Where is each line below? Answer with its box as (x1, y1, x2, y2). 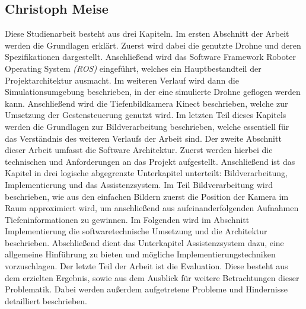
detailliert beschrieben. (5, 294, 88, 307)
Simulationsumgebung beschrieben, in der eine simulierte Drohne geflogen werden (5, 85, 301, 98)
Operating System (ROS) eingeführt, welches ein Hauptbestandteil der (5, 62, 262, 74)
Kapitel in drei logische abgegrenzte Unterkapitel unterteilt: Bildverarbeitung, (5, 167, 288, 179)
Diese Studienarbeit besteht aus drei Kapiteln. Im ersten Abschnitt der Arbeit (5, 27, 289, 40)
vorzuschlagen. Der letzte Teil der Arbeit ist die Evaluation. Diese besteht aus (5, 260, 288, 272)
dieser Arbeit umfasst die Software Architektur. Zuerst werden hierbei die (5, 144, 273, 156)
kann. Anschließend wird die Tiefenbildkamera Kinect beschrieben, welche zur (5, 97, 288, 109)
